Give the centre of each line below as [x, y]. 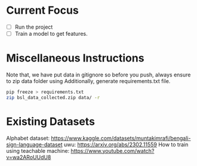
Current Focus [42, 10]
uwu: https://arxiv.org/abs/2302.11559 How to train [126, 145]
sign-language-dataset [34, 145]
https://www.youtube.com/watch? [113, 150]
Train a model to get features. [51, 34]
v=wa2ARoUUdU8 [29, 157]
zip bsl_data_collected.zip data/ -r [53, 97]
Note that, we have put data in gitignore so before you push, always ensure [98, 75]
